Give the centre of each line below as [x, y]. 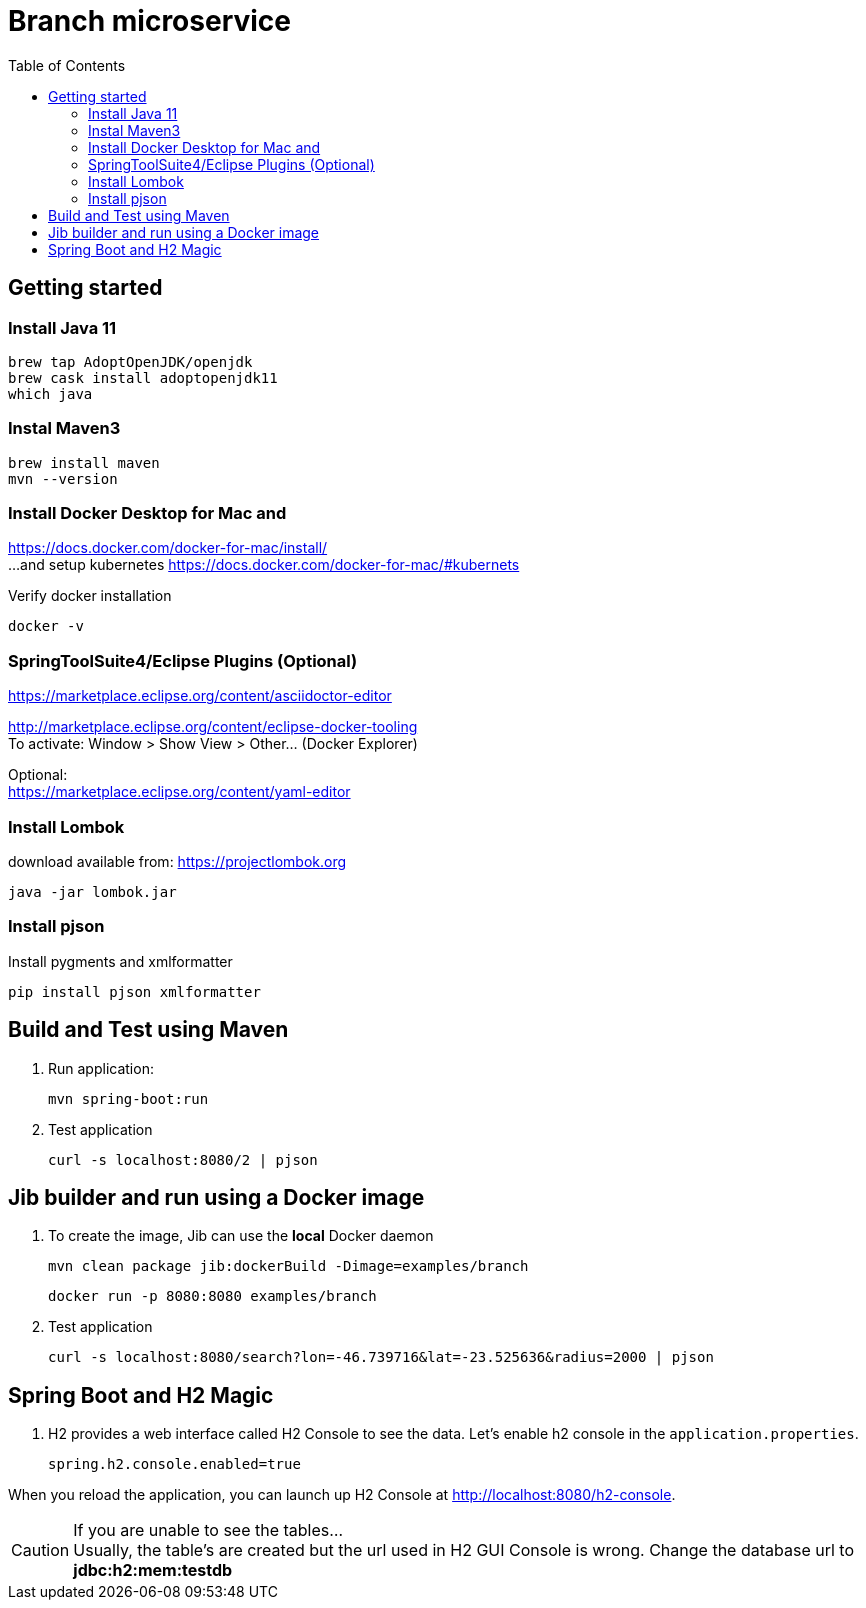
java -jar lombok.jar [92, 891]
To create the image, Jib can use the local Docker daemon [241, 1236]
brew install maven [84, 462]
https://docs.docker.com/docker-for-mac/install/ [168, 548]
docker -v [46, 626]
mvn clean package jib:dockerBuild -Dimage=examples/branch [288, 1266]
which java [50, 393]
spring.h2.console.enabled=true [174, 1464]
